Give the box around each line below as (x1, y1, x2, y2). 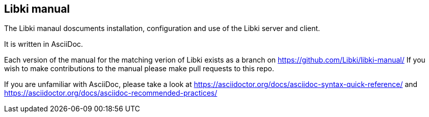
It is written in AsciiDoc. (4, 40, 83, 49)
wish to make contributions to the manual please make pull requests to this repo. (4, 64, 274, 73)
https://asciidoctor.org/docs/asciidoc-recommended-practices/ (4, 89, 218, 98)
